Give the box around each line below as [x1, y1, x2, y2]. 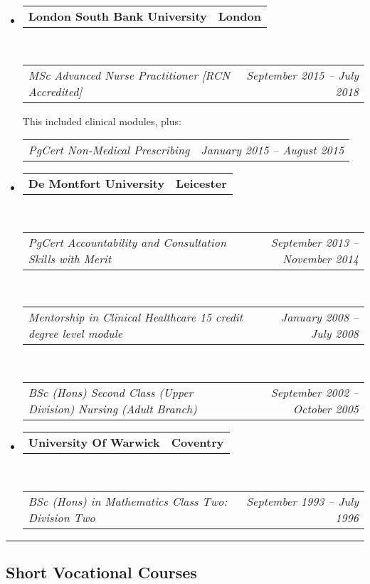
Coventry [171, 433, 224, 450]
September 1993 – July [246, 492, 359, 509]
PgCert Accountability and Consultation [28, 233, 226, 250]
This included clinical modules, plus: [22, 113, 181, 128]
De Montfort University [28, 175, 165, 192]
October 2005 [292, 400, 359, 417]
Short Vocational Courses [6, 561, 197, 583]
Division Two [28, 509, 95, 526]
